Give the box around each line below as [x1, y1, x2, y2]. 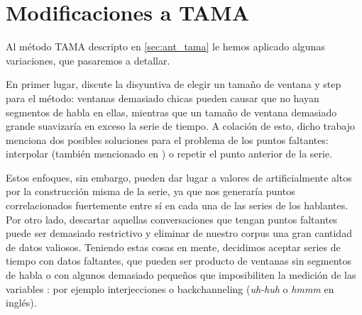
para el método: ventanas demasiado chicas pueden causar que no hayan [6, 90, 319, 105]
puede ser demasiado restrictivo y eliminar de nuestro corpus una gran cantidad [6, 226, 352, 241]
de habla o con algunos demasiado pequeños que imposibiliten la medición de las [6, 267, 356, 282]
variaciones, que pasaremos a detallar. [6, 52, 170, 67]
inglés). [6, 295, 37, 310]
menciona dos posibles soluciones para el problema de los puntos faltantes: [6, 132, 329, 147]
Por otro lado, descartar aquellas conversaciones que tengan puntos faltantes [6, 211, 338, 226]
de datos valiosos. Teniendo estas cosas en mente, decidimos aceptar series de [6, 239, 341, 254]
